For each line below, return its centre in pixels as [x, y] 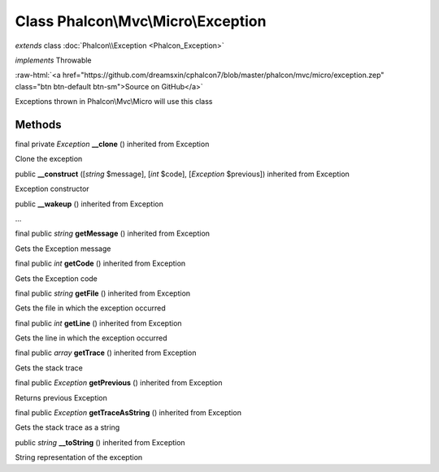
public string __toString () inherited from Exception [100, 442]
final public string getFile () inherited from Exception [103, 293]
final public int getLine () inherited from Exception [98, 323]
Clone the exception [49, 159]
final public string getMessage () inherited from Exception [113, 234]
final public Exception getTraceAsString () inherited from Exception [128, 413]
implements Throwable [54, 60]
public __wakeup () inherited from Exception [89, 204]
